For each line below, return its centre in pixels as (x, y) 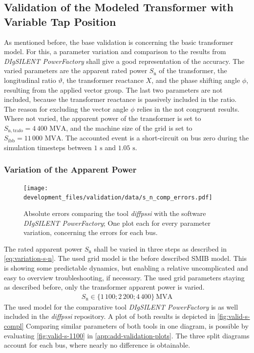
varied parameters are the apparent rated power (76, 70)
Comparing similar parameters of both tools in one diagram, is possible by (137, 326)
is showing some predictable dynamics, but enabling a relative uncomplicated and (126, 268)
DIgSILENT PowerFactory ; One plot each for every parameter (117, 223)
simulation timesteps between (48, 147)
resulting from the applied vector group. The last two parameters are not (113, 89)
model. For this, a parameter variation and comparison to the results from (115, 51)
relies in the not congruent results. (188, 108)
